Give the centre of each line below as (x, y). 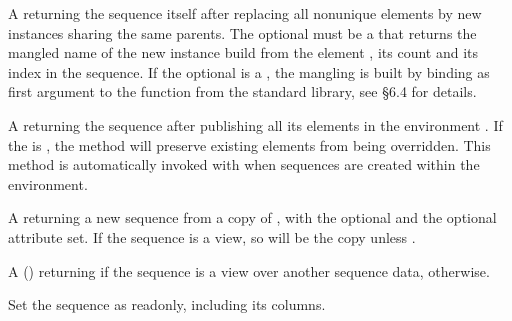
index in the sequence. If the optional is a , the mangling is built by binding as (249, 71)
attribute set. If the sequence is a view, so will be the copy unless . (212, 236)
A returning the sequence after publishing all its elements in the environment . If (255, 124)
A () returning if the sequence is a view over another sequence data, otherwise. (249, 270)
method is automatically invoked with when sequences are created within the (244, 164)
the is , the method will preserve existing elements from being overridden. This (249, 144)
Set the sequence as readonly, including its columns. (167, 304)
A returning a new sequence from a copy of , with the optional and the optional (252, 217)
